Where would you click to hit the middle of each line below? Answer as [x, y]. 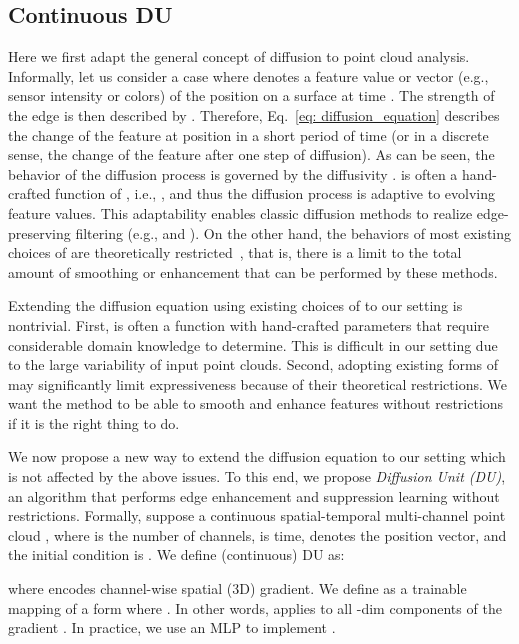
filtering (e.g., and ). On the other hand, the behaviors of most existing [293, 232]
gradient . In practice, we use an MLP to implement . [172, 627]
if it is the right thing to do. [94, 422]
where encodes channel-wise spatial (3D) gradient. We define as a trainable [237, 588]
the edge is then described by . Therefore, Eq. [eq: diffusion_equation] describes [254, 114]
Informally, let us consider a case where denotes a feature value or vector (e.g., [248, 75]
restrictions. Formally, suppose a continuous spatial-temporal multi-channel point [257, 515]
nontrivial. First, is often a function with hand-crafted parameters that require [249, 324]
